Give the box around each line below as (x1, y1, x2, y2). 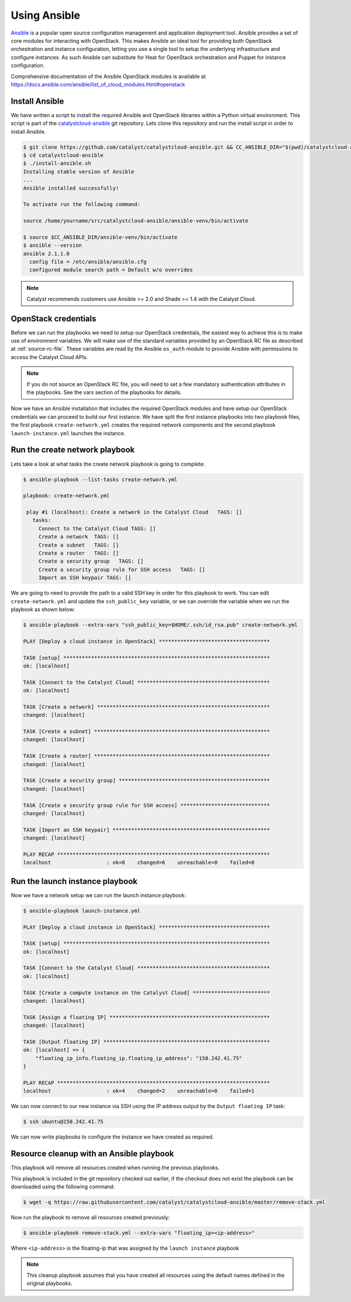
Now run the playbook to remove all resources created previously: (11, 1214, 170, 1221)
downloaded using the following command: (11, 1183, 115, 1190)
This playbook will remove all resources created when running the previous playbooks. (11, 1164, 220, 1171)
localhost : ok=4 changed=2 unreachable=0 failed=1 (23, 1088, 254, 1095)
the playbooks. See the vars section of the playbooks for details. (26, 389, 182, 396)
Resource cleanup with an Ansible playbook (11, 1149, 174, 1159)
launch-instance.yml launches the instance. (11, 429, 126, 436)
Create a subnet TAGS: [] (38, 542, 119, 548)
